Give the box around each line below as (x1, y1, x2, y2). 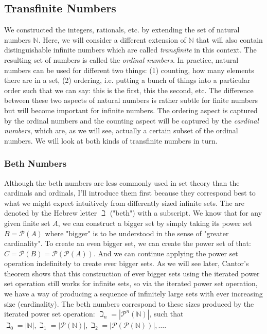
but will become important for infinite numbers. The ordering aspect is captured (4, 104, 258, 115)
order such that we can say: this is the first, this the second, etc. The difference (4, 84, 254, 95)
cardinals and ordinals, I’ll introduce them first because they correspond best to (4, 187, 256, 198)
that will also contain (196, 34, 263, 45)
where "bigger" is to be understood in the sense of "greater (45, 227, 229, 238)
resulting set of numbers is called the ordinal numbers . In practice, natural (4, 54, 239, 65)
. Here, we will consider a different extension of (38, 34, 186, 45)
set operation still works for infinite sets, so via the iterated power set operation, (4, 278, 258, 289)
